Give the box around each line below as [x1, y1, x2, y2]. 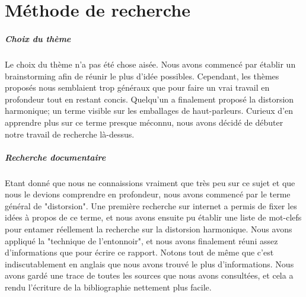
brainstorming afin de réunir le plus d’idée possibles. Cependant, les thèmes [5, 69, 279, 82]
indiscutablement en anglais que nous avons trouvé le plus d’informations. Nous [5, 257, 294, 270]
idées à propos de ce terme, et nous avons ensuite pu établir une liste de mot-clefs [5, 211, 302, 223]
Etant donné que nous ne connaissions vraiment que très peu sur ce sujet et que [5, 176, 295, 189]
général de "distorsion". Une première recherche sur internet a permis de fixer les [5, 199, 297, 212]
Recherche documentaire [5, 151, 106, 163]
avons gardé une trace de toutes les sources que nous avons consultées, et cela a [5, 269, 294, 282]
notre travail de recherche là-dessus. [5, 127, 135, 140]
